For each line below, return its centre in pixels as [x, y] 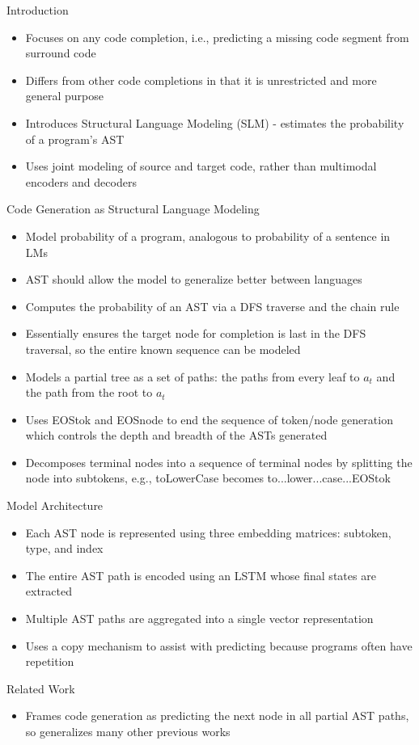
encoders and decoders [81, 181]
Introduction [38, 10]
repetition [50, 661]
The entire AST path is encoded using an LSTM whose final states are [201, 575]
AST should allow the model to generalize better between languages [194, 279]
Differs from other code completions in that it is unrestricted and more [201, 80]
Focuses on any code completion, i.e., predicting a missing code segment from [217, 37]
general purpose [65, 96]
